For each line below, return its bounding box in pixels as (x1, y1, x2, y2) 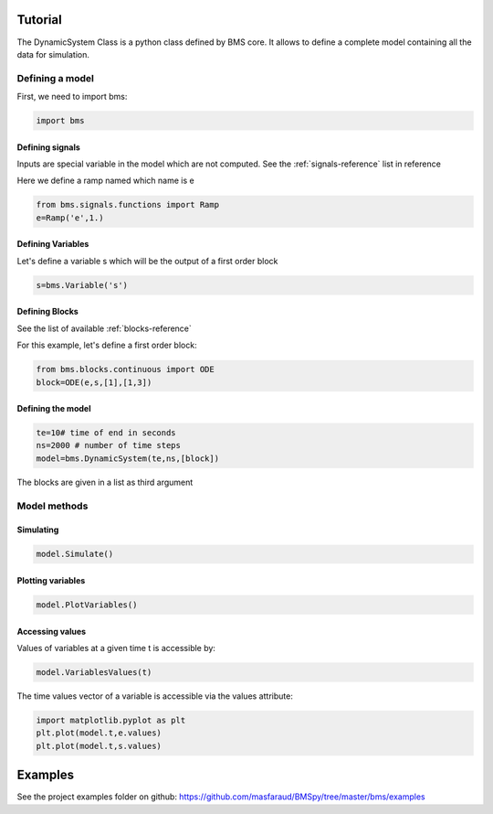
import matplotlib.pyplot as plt (36, 714, 186, 725)
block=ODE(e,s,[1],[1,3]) (36, 377, 152, 388)
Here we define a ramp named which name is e (16, 175, 195, 187)
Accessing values (16, 626, 87, 637)
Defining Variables (16, 239, 89, 250)
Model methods (16, 499, 89, 512)
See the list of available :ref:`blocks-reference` (16, 323, 192, 334)
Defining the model (16, 403, 91, 414)
